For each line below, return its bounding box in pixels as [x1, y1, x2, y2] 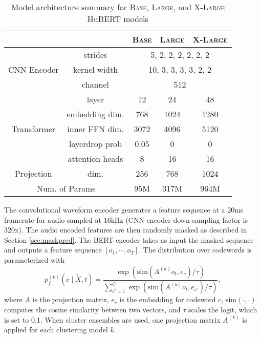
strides [83, 49, 107, 60]
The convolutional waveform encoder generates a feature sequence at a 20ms [4, 204, 244, 215]
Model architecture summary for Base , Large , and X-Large [11, 1, 225, 13]
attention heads [68, 153, 123, 164]
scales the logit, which [188, 304, 257, 315]
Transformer [11, 123, 56, 135]
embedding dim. [67, 108, 124, 120]
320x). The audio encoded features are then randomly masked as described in [4, 224, 247, 235]
